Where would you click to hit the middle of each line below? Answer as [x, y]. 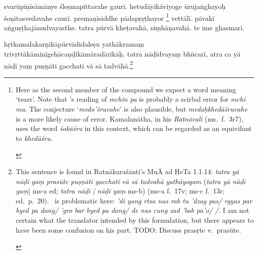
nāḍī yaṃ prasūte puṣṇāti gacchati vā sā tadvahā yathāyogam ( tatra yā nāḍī [130, 181]
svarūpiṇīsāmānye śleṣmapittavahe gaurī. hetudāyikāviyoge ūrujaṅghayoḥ [115, 6]
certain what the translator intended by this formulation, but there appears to [135, 220]
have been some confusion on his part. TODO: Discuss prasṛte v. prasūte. [128, 229]
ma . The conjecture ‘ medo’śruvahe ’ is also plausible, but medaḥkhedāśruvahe [131, 109]
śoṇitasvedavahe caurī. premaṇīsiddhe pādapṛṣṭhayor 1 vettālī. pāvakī [109, 17]
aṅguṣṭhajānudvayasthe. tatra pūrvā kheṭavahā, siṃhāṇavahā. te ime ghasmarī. [124, 27]
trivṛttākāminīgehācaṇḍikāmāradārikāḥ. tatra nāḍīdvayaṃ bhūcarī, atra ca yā [122, 54]
